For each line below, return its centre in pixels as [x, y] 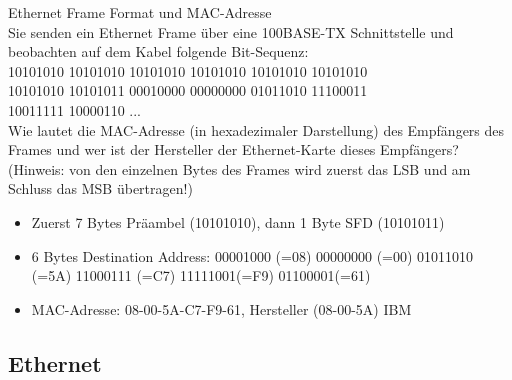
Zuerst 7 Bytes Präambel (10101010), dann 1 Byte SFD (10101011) [238, 221]
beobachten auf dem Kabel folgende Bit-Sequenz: [158, 51]
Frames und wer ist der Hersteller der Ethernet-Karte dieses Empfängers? [233, 149]
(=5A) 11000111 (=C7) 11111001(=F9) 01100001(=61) [201, 275]
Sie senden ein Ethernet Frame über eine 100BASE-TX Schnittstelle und [231, 31]
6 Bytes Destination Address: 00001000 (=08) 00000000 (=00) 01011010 [252, 255]
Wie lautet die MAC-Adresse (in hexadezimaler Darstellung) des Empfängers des [256, 129]
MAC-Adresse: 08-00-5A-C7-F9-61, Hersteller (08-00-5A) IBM [221, 308]
